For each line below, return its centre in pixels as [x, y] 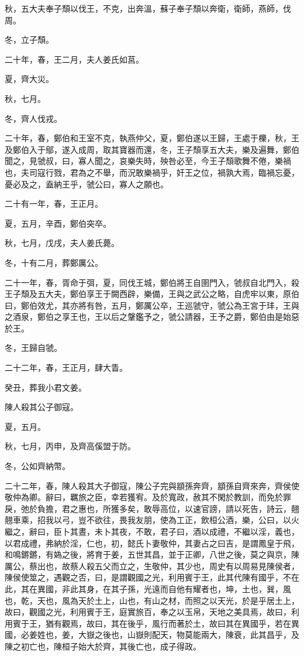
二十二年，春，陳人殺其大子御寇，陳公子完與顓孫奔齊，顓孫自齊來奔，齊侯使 [152, 485]
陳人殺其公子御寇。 [42, 407]
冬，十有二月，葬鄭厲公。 [54, 262]
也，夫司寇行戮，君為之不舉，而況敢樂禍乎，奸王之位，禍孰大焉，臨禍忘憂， [152, 172]
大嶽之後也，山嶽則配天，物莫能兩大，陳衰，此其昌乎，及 [189, 635]
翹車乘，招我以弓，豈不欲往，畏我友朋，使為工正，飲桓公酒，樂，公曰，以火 [152, 520]
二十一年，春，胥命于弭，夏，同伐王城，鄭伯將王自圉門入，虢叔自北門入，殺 [152, 282]
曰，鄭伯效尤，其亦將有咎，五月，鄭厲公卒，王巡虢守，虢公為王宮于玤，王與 [152, 305]
